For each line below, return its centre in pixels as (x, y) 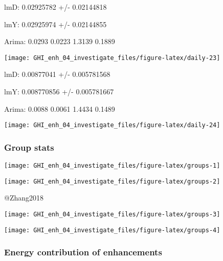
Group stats (29, 147)
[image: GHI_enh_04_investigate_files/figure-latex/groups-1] (112, 166)
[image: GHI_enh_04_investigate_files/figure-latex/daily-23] (112, 58)
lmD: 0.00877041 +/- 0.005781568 (57, 74)
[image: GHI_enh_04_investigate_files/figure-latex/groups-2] (112, 181)
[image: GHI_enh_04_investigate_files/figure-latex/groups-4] (112, 230)
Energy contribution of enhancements (83, 252)
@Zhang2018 (24, 198)
